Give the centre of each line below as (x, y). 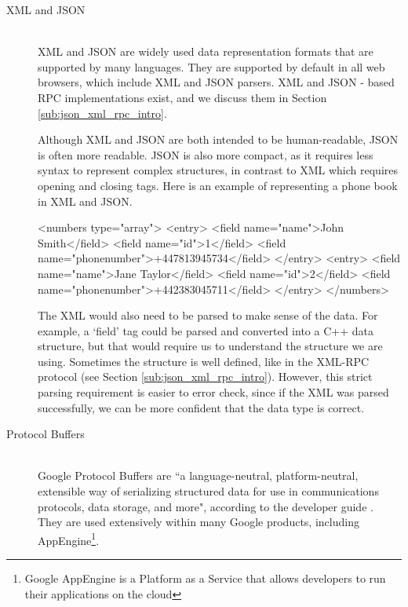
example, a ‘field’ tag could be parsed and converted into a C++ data (206, 330)
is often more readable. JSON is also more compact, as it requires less (206, 154)
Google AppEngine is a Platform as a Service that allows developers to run (205, 578)
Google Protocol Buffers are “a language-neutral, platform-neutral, (198, 475)
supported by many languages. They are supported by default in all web (211, 66)
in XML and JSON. (85, 201)
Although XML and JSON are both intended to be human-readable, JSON (218, 139)
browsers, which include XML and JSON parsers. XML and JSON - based (216, 82)
